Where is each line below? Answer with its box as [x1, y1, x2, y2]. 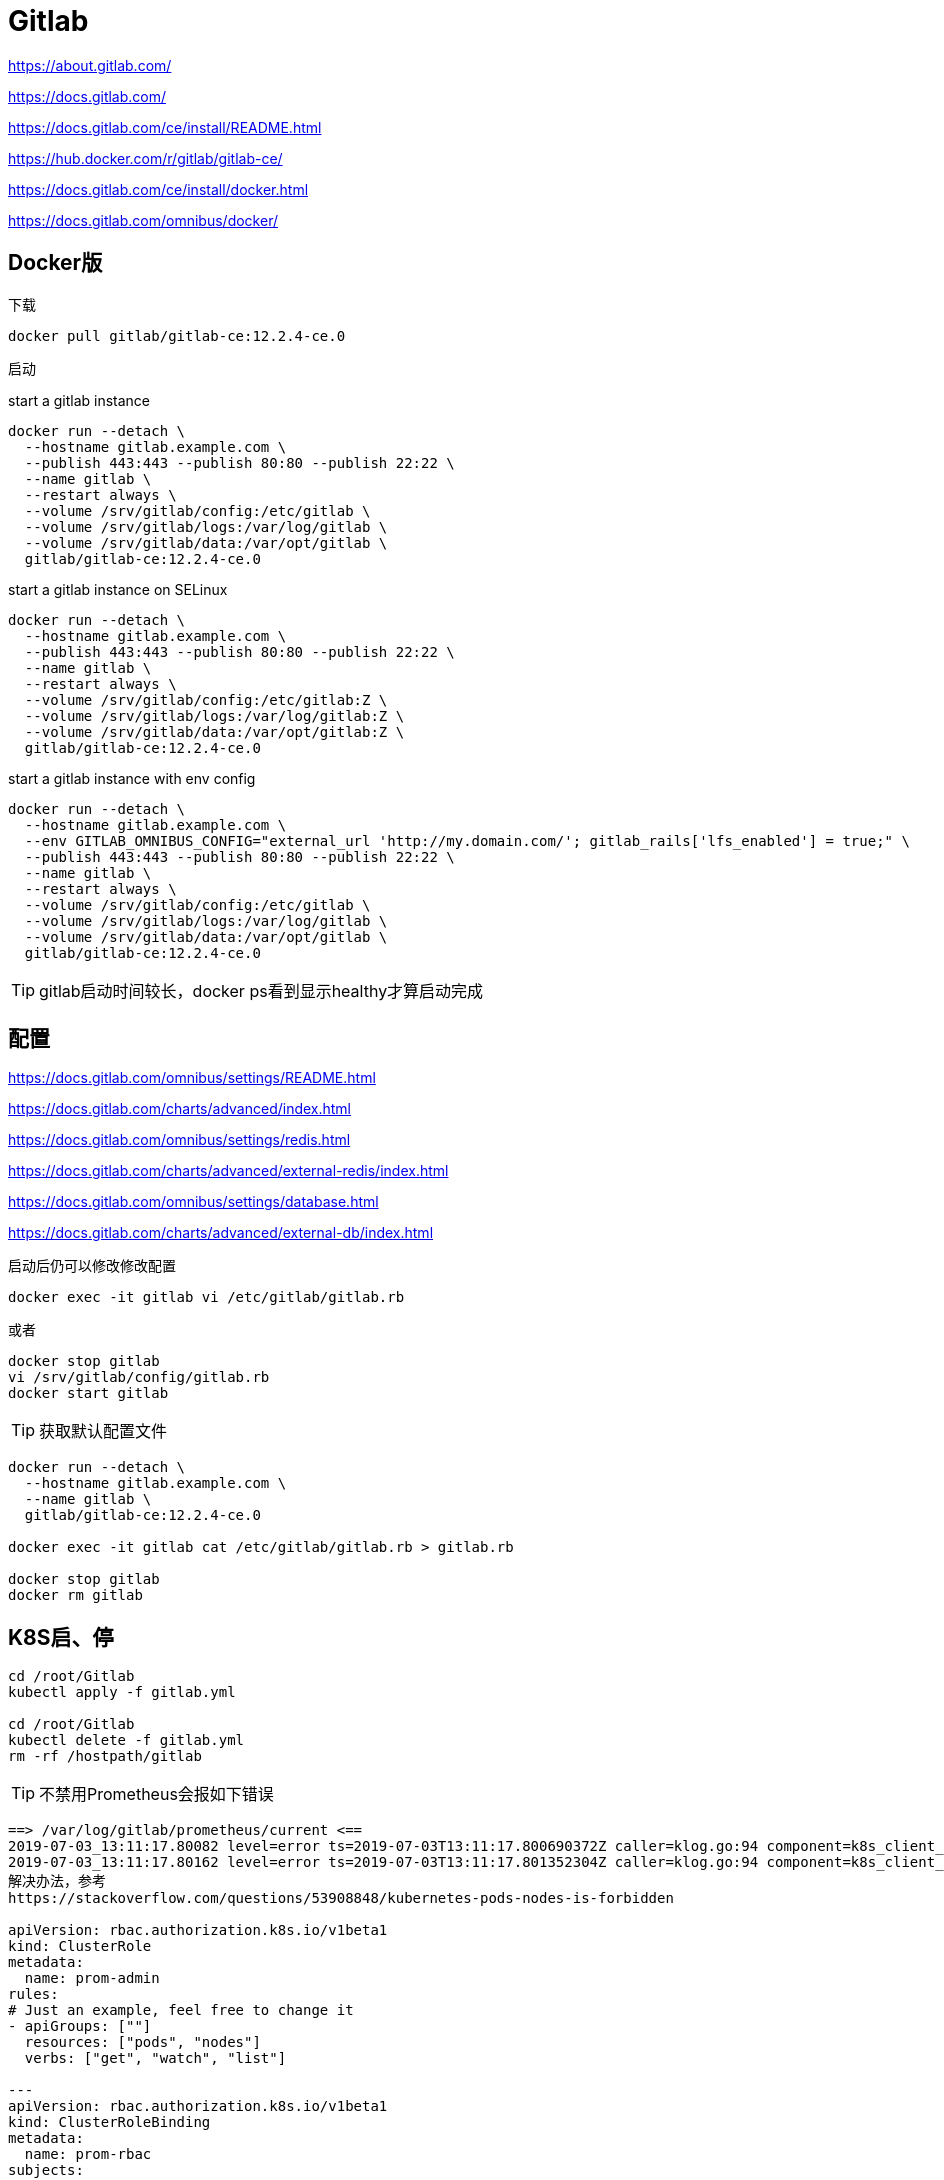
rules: [8, 1986, 59, 2003]
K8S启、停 [8, 1624, 114, 1650]
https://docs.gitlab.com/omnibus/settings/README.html [8, 1069, 376, 1087]
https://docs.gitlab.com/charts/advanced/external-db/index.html [8, 1224, 434, 1242]
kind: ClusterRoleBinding [8, 2114, 211, 2131]
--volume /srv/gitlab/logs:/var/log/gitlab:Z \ [24, 707, 405, 724]
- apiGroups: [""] [8, 2018, 152, 2035]
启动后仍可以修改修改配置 [8, 1257, 176, 1275]
